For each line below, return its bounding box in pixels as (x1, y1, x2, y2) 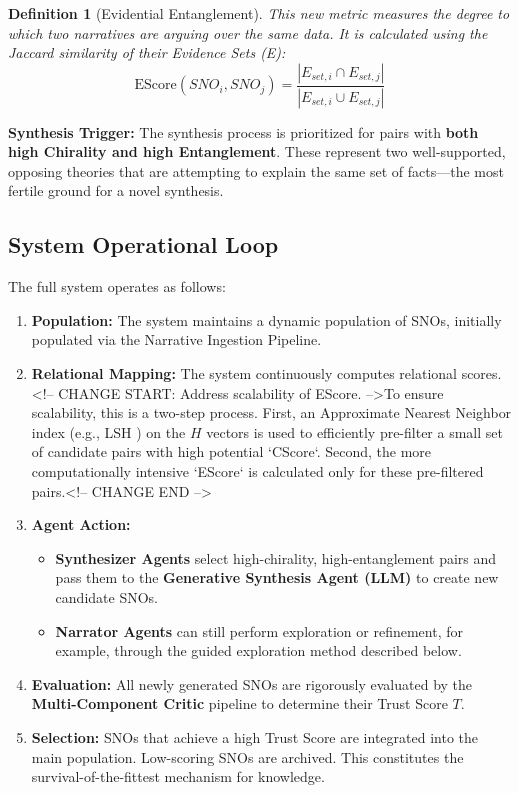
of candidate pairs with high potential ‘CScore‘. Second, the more (31, 441, 432, 462)
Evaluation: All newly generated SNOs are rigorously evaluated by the (31, 673, 473, 694)
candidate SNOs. (55, 586, 158, 607)
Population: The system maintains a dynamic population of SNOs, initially (31, 309, 502, 330)
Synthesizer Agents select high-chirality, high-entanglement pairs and (55, 547, 497, 568)
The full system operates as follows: (8, 276, 226, 297)
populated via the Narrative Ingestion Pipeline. (31, 329, 322, 350)
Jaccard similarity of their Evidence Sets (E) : (8, 42, 286, 63)
